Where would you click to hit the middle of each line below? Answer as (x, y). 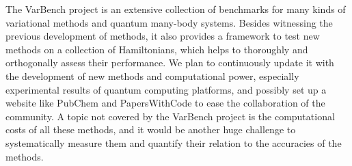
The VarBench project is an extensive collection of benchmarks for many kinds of (176, 9)
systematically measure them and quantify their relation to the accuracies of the (174, 142)
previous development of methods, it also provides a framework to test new (163, 36)
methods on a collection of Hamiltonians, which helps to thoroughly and (157, 49)
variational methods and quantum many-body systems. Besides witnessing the (169, 22)
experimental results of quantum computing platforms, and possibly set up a (166, 89)
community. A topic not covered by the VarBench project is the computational (170, 116)
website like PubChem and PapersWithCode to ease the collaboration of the (165, 103)
